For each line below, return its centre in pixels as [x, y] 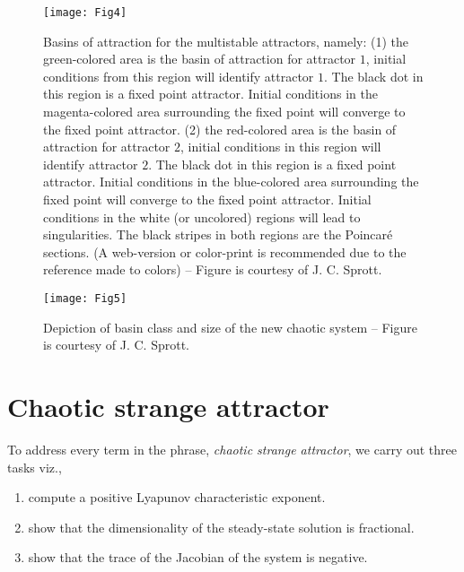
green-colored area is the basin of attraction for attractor [200, 59]
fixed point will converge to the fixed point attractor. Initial [207, 199]
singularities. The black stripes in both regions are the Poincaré [218, 234]
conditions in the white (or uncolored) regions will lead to [202, 217]
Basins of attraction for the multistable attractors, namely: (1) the [226, 41]
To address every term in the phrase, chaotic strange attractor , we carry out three [232, 449]
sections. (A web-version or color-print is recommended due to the [225, 251]
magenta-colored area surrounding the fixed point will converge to [224, 112]
